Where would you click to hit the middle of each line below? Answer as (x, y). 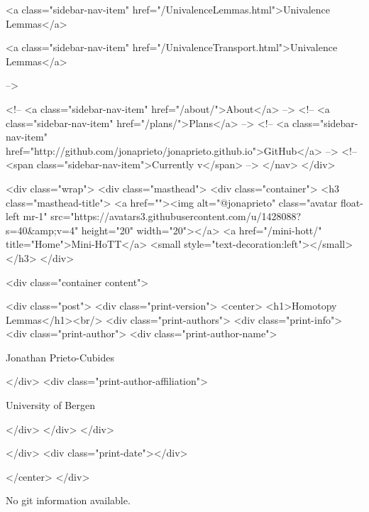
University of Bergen (50, 405)
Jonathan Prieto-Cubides (60, 357)
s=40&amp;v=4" (42, 230)
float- (352, 202)
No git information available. (68, 500)
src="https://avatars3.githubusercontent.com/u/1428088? (176, 216)
